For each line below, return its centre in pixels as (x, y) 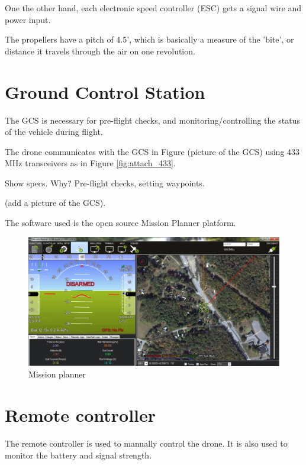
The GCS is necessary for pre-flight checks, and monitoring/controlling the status (152, 120)
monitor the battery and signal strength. (78, 455)
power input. (28, 19)
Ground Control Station (105, 91)
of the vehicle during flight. (54, 132)
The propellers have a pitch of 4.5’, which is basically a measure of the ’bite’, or (149, 39)
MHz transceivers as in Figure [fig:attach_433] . (90, 163)
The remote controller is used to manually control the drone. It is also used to (146, 443)
